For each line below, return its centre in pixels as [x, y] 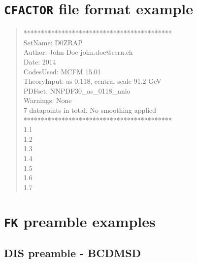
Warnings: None [48, 100]
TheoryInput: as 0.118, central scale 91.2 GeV [92, 81]
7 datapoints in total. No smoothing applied [90, 110]
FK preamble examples [80, 221]
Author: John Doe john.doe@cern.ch [78, 52]
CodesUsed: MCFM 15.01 [62, 71]
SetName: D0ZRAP [53, 42]
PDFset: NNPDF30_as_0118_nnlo [77, 90]
